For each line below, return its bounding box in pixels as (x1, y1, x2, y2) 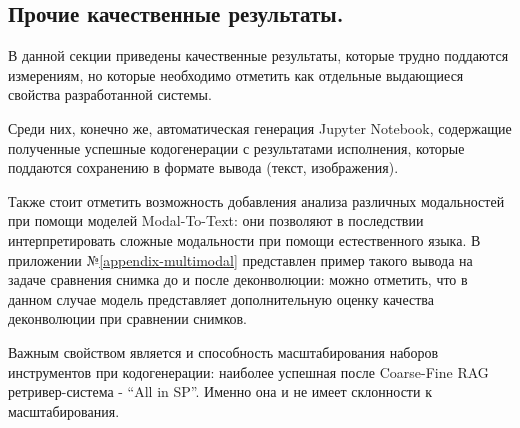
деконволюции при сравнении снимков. (8, 308, 248, 329)
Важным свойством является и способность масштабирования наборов (8, 341, 439, 362)
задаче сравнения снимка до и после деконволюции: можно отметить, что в (8, 269, 468, 290)
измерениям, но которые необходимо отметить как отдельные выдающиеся (8, 64, 464, 85)
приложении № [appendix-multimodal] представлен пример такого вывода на (8, 249, 473, 270)
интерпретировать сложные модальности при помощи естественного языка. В (8, 229, 481, 250)
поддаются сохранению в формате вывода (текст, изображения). (8, 157, 399, 178)
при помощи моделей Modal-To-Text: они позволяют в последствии (8, 210, 424, 231)
